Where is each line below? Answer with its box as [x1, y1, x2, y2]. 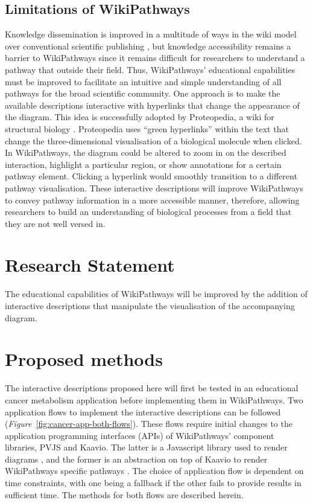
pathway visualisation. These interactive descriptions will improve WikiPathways [5, 181, 303, 194]
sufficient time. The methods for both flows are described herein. [5, 488, 244, 501]
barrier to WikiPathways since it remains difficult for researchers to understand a [5, 51, 305, 64]
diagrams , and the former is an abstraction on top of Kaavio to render [5, 452, 268, 465]
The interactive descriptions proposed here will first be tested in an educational [5, 382, 299, 394]
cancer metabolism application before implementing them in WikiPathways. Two [5, 393, 303, 406]
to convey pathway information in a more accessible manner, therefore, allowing [5, 193, 300, 206]
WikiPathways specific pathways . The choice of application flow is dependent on [5, 464, 304, 477]
